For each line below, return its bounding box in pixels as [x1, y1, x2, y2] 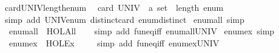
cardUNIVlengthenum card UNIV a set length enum [4, 1, 224, 13]
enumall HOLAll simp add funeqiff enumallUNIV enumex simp [8, 25, 275, 37]
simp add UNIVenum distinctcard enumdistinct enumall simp [4, 13, 244, 25]
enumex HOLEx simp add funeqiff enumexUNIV [8, 36, 220, 49]
